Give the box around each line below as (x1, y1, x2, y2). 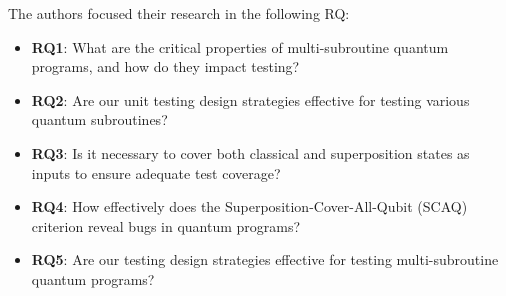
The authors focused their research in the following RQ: (8, 3, 350, 23)
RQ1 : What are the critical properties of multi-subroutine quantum (31, 36, 449, 57)
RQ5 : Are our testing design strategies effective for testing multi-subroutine (31, 249, 499, 270)
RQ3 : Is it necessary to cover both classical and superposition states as (31, 142, 470, 163)
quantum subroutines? (31, 109, 168, 130)
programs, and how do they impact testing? (31, 56, 300, 77)
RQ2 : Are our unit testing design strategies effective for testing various (31, 89, 470, 110)
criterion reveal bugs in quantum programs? (31, 215, 301, 236)
